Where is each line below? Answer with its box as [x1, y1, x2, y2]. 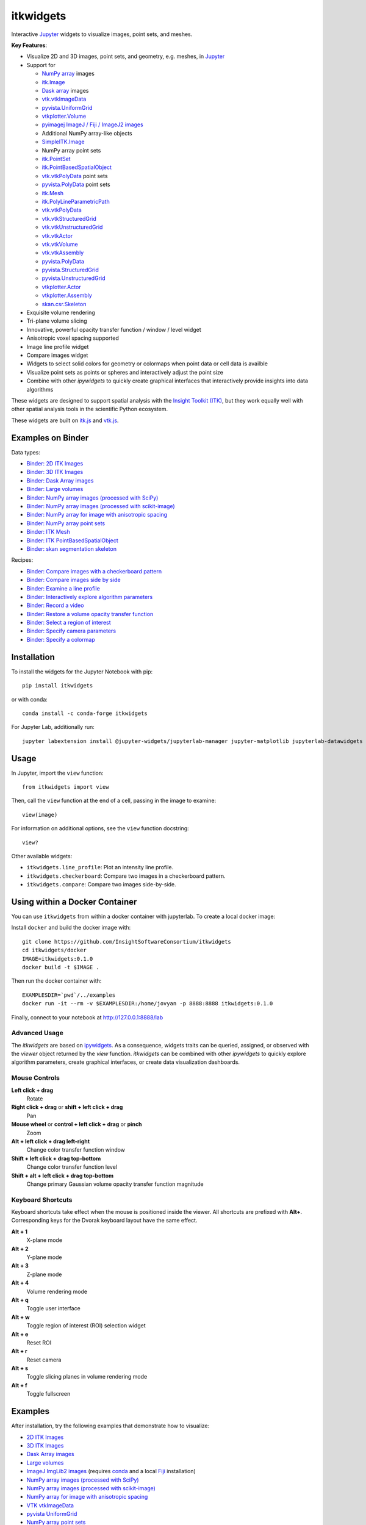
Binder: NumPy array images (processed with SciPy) [26, 494, 159, 501]
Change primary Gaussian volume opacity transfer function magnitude [26, 1180, 204, 1188]
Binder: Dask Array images [26, 476, 94, 484]
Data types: [11, 448, 41, 456]
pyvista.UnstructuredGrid [41, 274, 106, 282]
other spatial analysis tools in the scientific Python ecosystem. [11, 406, 168, 413]
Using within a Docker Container [11, 897, 137, 907]
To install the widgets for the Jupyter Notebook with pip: [11, 668, 152, 675]
